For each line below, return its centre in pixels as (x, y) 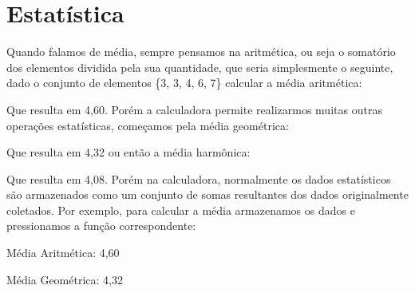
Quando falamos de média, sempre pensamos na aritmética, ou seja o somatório (201, 51)
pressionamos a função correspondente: (101, 226)
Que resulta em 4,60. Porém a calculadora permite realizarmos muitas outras (194, 109)
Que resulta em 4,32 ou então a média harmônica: (128, 152)
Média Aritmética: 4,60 (63, 253)
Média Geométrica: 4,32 (65, 279)
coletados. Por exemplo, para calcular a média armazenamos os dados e (181, 210)
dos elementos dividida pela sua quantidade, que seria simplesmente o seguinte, (200, 67)
